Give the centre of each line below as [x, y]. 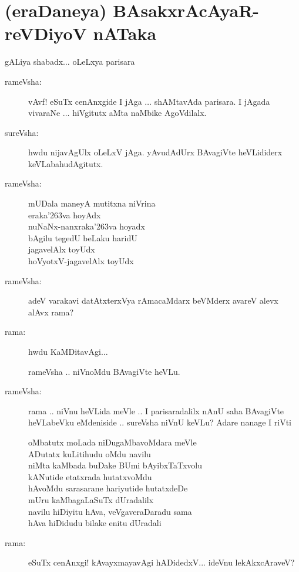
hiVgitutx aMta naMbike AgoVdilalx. [140, 113]
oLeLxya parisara [104, 61]
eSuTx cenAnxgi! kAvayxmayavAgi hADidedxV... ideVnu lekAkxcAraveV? [162, 562]
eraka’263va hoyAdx [65, 214]
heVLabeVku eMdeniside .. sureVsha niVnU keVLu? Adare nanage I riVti [160, 422]
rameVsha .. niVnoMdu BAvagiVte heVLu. [104, 371]
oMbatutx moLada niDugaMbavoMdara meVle [112, 442]
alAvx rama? [51, 312]
